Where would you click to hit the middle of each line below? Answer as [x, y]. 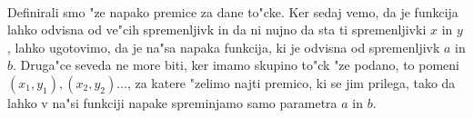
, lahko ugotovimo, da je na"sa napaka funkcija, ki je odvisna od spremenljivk [224, 47]
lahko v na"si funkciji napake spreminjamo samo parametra [172, 102]
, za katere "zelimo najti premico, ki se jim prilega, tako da [291, 82]
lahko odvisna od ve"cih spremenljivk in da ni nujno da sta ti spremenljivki [217, 29]
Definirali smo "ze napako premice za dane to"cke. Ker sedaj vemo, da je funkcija [233, 11]
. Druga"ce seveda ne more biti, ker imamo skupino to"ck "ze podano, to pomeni [236, 65]
